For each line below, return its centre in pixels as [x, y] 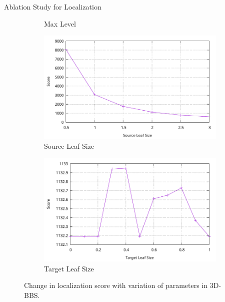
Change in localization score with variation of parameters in [116, 285]
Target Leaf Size [69, 268]
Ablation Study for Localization [53, 7]
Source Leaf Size [69, 146]
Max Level [60, 23]
